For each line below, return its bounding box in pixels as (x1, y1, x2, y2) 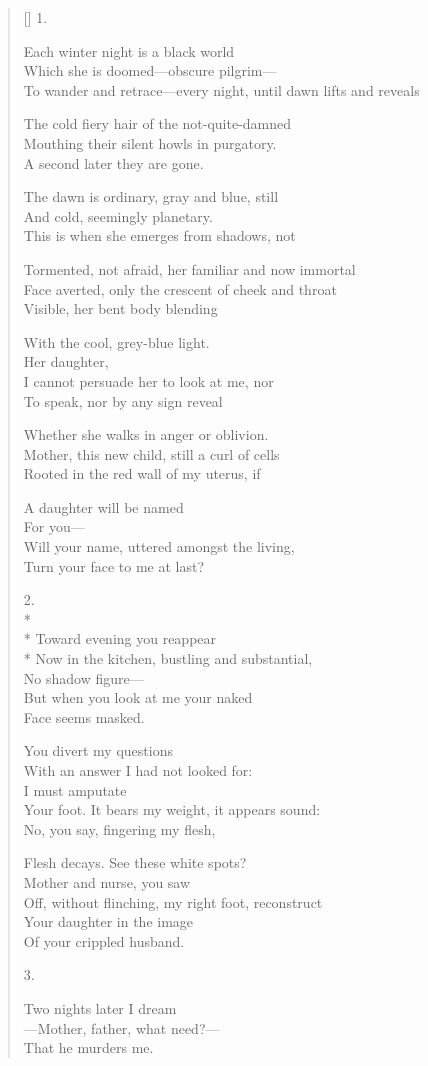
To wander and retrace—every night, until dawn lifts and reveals (23, 79, 420, 100)
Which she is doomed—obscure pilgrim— (23, 60, 277, 81)
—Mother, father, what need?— (23, 1017, 220, 1038)
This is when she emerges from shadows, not (23, 225, 296, 246)
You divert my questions (23, 740, 173, 761)
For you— (23, 516, 85, 537)
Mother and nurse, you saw (23, 871, 191, 892)
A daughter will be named (23, 496, 184, 517)
